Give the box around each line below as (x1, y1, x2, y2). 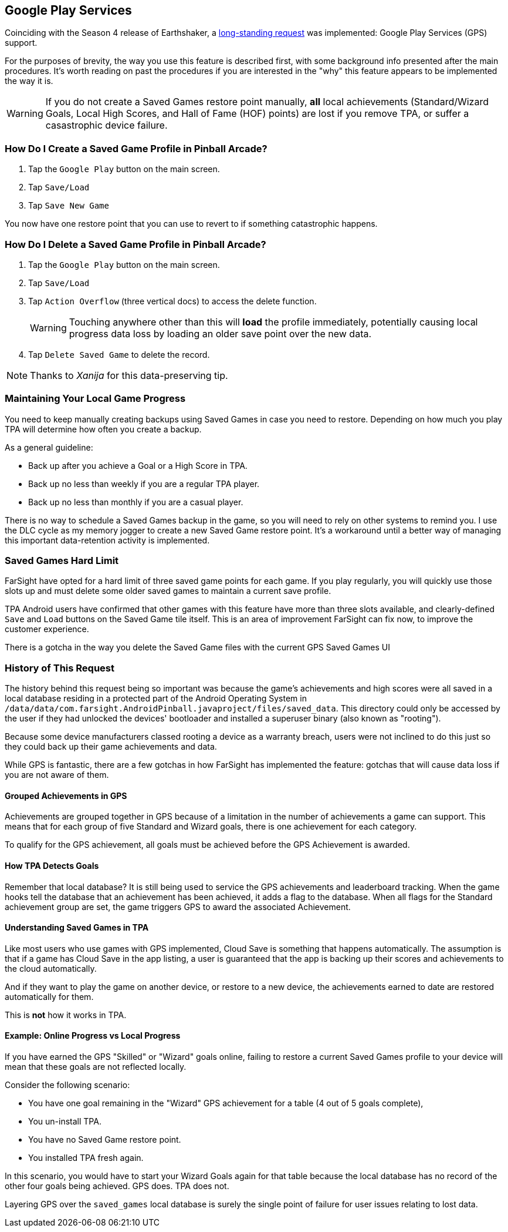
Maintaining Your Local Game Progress (5, 392, 186, 405)
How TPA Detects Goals (5, 861, 99, 871)
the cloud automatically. (5, 963, 97, 973)
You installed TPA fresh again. (28, 1153, 144, 1163)
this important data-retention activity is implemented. (5, 535, 210, 545)
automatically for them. (5, 991, 94, 1002)
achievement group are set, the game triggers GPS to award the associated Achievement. (5, 901, 351, 912)
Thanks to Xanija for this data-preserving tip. (30, 369, 228, 381)
